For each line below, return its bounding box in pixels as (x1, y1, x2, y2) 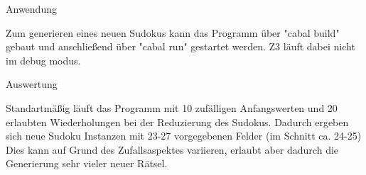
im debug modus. (6, 52, 81, 67)
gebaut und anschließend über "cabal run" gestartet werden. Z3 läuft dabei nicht (6, 39, 355, 54)
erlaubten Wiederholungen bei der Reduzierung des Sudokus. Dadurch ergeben (6, 114, 349, 129)
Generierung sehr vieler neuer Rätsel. (6, 156, 168, 171)
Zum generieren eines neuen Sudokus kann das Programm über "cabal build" (6, 25, 340, 40)
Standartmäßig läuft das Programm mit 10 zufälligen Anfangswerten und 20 (6, 100, 338, 115)
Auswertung (6, 77, 58, 91)
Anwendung (6, 1, 57, 16)
